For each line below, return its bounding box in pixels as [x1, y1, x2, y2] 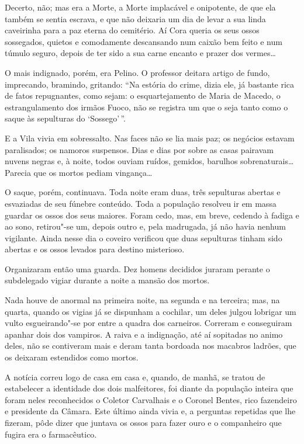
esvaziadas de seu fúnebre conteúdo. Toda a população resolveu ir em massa [5, 197, 277, 209]
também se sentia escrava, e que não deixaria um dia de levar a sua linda [5, 12, 266, 25]
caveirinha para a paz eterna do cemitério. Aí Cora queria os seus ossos [5, 24, 260, 36]
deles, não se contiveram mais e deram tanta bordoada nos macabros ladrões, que [5, 339, 296, 352]
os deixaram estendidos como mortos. [5, 351, 139, 363]
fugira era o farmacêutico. [5, 428, 97, 440]
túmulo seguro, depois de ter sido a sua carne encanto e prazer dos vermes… [5, 47, 276, 59]
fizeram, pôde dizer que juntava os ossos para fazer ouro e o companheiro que [5, 417, 282, 428]
